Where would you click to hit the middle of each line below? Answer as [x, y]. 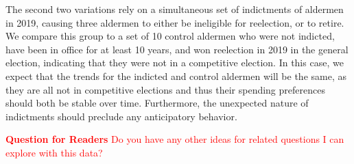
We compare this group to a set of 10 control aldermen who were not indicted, [170, 36]
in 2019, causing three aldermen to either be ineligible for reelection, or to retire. [175, 22]
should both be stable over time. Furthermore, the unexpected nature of [157, 103]
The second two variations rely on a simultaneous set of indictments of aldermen [175, 9]
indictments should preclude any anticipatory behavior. [121, 116]
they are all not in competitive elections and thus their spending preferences [165, 89]
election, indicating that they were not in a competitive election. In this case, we [175, 63]
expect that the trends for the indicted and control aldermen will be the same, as [176, 76]
